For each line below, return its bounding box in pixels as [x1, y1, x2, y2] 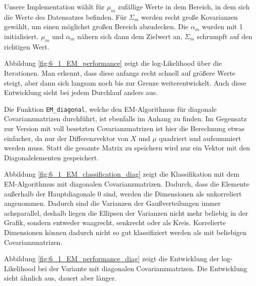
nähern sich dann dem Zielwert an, [77, 31, 182, 41]
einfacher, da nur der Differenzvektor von [4, 133, 128, 143]
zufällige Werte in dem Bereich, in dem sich [118, 1, 250, 11]
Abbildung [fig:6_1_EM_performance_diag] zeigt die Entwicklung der [4, 253, 219, 264]
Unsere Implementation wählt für [4, 1, 105, 11]
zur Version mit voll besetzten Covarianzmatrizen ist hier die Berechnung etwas [4, 123, 245, 133]
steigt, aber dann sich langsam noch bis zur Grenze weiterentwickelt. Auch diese [4, 77, 247, 88]
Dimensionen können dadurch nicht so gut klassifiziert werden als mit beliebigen [4, 227, 247, 237]
